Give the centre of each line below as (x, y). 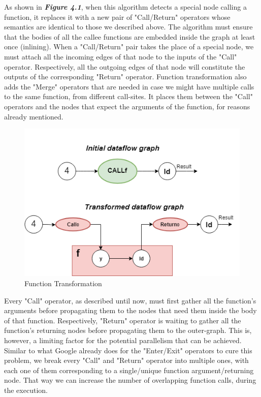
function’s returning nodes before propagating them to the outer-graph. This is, (128, 330)
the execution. (26, 390)
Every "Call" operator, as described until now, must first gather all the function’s (130, 300)
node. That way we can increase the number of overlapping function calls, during (130, 380)
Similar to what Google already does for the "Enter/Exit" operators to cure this (128, 350)
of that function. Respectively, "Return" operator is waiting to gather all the (123, 320)
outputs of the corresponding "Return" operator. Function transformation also (125, 77)
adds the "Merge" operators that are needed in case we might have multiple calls (129, 86)
